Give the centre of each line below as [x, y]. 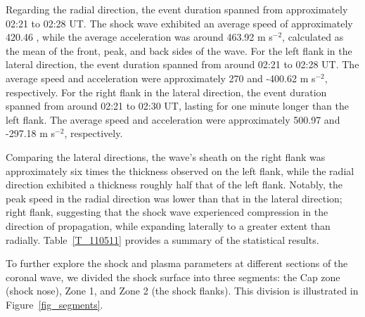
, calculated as [313, 37]
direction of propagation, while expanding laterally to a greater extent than [168, 225]
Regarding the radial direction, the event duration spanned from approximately [177, 9]
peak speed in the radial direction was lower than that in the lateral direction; [174, 198]
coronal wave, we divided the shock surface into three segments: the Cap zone [173, 277]
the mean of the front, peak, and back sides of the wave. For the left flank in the [179, 50]
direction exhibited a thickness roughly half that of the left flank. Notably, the [174, 185]
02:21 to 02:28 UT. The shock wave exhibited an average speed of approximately [179, 23]
